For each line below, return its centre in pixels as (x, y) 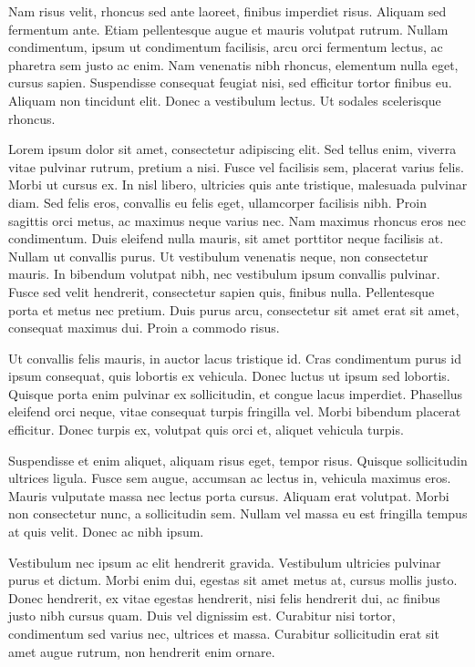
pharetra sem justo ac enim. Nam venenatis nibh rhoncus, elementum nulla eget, (233, 64)
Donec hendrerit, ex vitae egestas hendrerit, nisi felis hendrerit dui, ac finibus (224, 597)
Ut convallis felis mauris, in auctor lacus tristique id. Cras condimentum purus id (235, 358)
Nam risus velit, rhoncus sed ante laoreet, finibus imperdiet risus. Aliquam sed (227, 11)
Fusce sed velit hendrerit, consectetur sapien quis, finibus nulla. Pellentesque (222, 291)
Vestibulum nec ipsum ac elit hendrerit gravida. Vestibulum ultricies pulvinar (225, 562)
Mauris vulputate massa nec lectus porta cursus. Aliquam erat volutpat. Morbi (229, 495)
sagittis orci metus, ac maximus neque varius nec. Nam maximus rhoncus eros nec (237, 220)
